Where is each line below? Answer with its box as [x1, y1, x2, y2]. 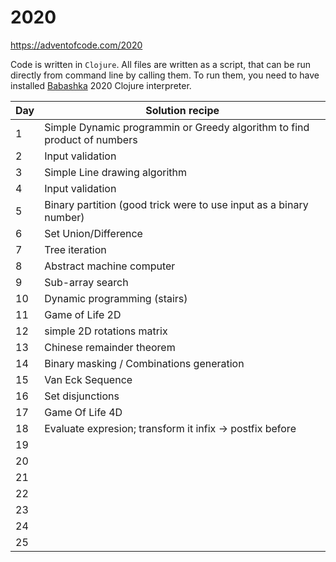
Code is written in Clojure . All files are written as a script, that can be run [10, 58, 312, 70]
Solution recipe [145, 103, 220, 117]
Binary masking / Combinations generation [44, 356, 245, 370]
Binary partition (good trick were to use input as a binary [44, 197, 309, 211]
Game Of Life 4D [44, 405, 123, 419]
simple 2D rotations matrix [44, 324, 168, 338]
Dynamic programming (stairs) [44, 291, 188, 305]
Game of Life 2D [44, 307, 122, 321]
